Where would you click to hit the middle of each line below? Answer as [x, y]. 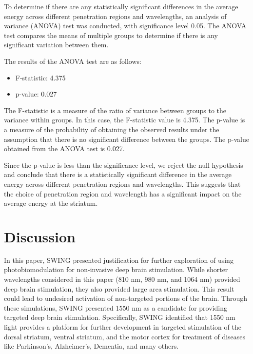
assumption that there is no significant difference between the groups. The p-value [126, 139]
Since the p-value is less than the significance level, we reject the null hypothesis [124, 165]
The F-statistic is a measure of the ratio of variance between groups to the [115, 110]
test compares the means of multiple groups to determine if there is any [111, 35]
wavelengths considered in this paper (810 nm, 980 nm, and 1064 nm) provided [122, 279]
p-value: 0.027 [36, 94]
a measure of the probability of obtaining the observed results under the [112, 129]
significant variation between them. [56, 45]
